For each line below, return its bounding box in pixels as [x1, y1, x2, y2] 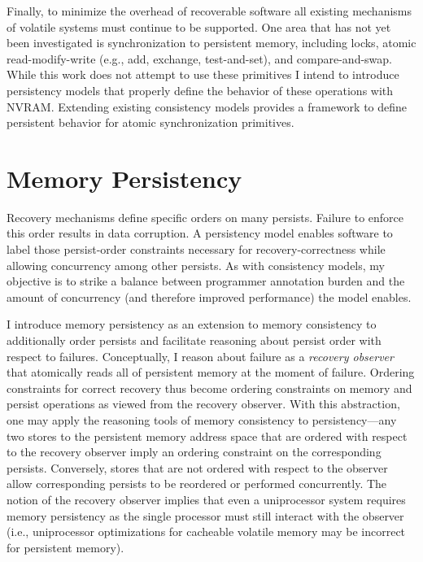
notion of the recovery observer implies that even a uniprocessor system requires [7, 490, 406, 508]
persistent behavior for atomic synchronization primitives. [7, 114, 294, 131]
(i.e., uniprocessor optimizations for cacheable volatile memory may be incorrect [7, 523, 406, 540]
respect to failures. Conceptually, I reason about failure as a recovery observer [7, 347, 394, 364]
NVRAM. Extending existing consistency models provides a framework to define [7, 98, 408, 115]
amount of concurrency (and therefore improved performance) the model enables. [7, 288, 412, 305]
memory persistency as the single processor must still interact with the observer [7, 507, 404, 524]
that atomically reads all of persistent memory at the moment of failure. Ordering [7, 364, 415, 381]
